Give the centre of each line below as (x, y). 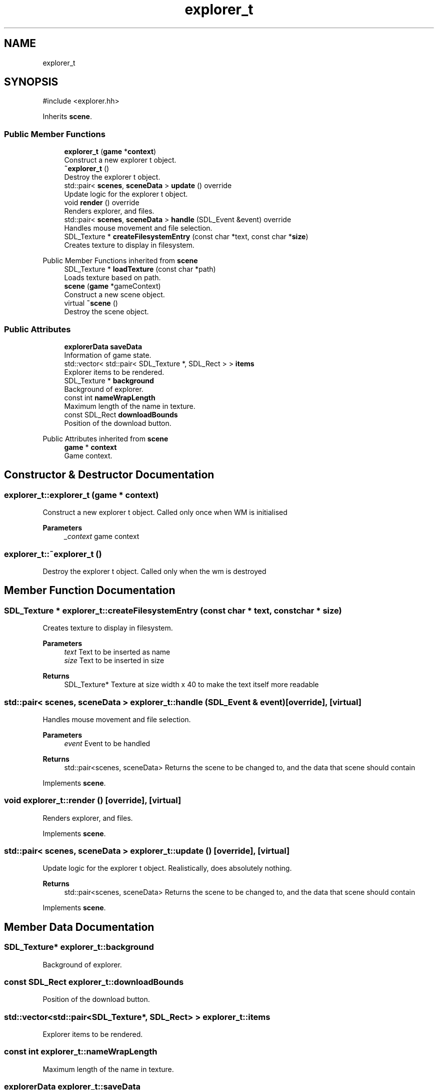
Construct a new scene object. (114, 295)
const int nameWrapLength (110, 397)
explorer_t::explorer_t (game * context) (81, 495)
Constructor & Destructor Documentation (109, 475)
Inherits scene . (67, 117)
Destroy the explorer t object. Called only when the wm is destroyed (154, 571)
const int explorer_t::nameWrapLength (81, 1052)
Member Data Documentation (79, 927)
